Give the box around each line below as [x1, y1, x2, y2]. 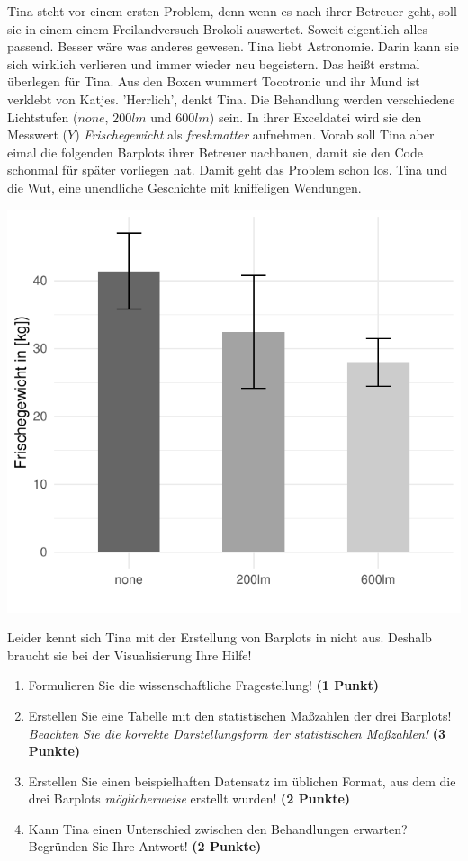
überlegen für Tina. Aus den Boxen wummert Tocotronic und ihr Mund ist [7, 72, 420, 91]
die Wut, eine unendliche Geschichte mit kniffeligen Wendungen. [7, 177, 362, 196]
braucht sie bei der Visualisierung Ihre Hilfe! [7, 645, 252, 664]
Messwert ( [7, 125, 68, 144]
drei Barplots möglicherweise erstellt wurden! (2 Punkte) [28, 789, 351, 808]
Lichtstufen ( [7, 107, 78, 126]
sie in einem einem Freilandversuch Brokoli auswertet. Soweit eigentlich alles [7, 19, 428, 38]
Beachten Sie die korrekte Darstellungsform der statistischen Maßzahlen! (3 [28, 723, 446, 742]
